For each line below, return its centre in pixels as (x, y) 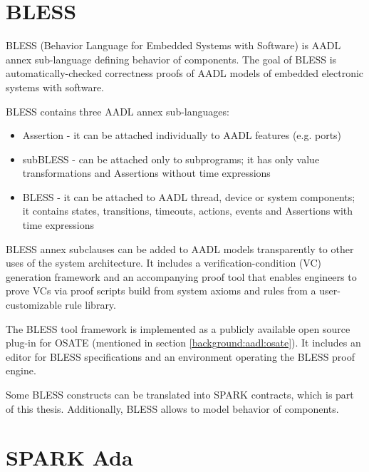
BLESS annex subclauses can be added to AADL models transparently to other (180, 248)
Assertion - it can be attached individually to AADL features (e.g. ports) (182, 135)
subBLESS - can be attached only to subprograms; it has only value (171, 159)
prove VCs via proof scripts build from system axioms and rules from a (161, 291)
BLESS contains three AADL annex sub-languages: (118, 111)
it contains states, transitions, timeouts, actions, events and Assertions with (188, 211)
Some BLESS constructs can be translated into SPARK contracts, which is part (180, 394)
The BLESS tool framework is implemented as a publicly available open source (178, 328)
